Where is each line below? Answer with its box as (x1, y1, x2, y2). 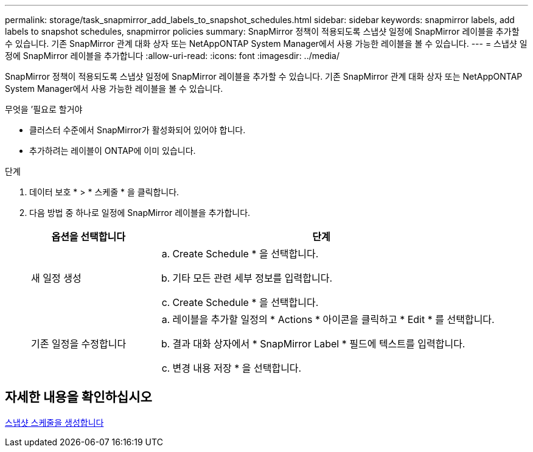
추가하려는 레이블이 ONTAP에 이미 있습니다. (29, 145, 196, 156)
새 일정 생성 (31, 272, 82, 284)
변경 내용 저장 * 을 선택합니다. (172, 362, 302, 374)
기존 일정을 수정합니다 (31, 338, 127, 350)
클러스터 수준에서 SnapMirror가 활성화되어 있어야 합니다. (29, 125, 246, 135)
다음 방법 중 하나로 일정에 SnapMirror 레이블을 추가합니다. (29, 207, 251, 218)
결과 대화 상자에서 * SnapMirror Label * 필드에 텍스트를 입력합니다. (172, 338, 465, 350)
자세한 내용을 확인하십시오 (5, 389, 152, 405)
